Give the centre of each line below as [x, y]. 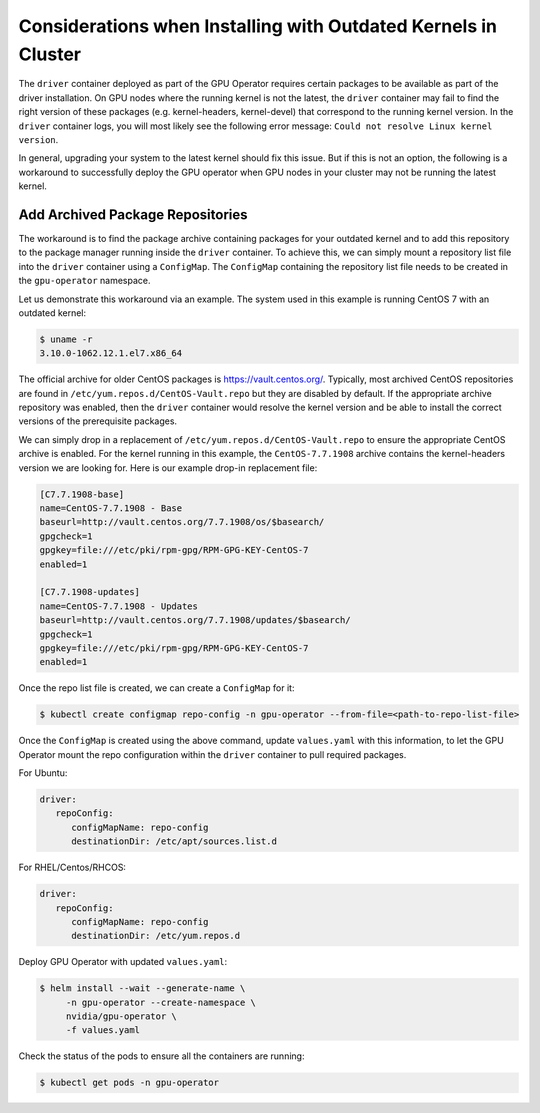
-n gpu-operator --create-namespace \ [161, 1002]
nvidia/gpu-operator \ [121, 1016]
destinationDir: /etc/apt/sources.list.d [174, 841]
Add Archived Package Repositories [133, 214]
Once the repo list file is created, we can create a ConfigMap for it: [156, 688]
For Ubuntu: [43, 773]
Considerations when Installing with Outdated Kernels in [258, 26]
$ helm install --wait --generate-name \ [142, 988]
